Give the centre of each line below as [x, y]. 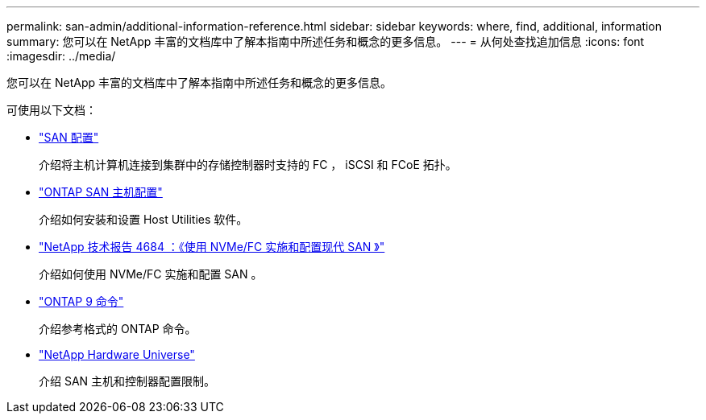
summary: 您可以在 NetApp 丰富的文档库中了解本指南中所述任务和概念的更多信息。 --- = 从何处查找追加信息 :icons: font [326, 41]
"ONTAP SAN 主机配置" [101, 192]
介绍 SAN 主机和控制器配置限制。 [127, 381]
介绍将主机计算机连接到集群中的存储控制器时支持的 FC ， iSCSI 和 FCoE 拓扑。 [248, 165]
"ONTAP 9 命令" [81, 301]
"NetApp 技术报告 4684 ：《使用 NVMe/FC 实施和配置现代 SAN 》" [212, 247]
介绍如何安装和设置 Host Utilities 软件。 [143, 219]
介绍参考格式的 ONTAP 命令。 [118, 329]
